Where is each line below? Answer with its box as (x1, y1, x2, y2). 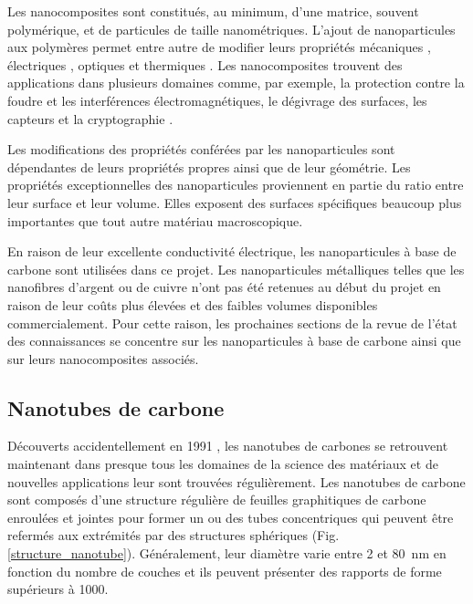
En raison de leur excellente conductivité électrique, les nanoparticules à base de (7, 242, 457, 261)
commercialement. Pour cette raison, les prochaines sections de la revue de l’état (7, 313, 457, 332)
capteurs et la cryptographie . (7, 109, 173, 128)
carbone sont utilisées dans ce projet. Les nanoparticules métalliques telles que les (7, 259, 465, 278)
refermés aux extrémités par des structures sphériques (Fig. (7, 526, 340, 545)
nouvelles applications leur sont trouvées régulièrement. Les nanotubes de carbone (7, 472, 466, 491)
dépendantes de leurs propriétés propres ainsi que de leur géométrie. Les (7, 157, 411, 176)
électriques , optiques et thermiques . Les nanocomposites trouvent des (7, 55, 403, 74)
